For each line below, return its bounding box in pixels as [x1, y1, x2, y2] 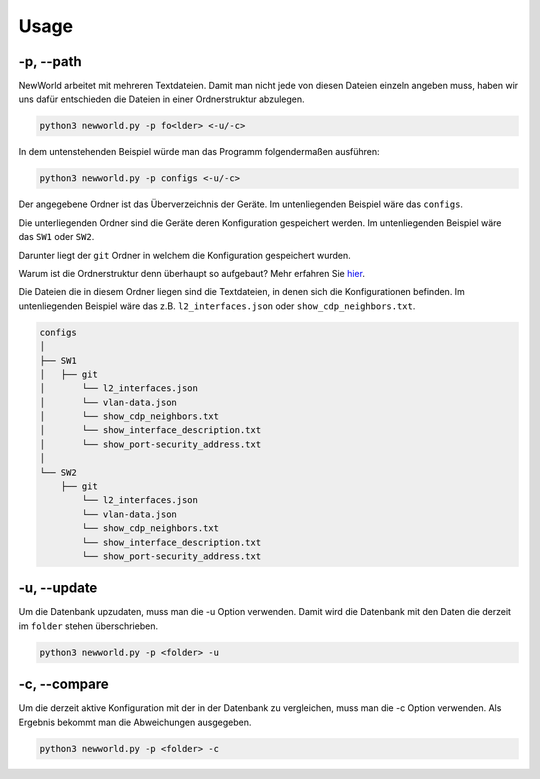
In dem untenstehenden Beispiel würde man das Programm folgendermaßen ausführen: [18, 146, 380, 158]
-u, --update [18, 580, 98, 597]
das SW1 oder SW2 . [18, 231, 95, 243]
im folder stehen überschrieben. [18, 620, 159, 632]
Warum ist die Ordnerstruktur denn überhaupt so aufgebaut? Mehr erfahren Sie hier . [18, 267, 365, 279]
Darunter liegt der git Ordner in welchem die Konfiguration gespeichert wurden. [18, 249, 352, 261]
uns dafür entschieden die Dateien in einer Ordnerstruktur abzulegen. [18, 93, 305, 105]
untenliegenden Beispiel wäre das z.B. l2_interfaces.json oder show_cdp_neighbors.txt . [18, 300, 416, 312]
